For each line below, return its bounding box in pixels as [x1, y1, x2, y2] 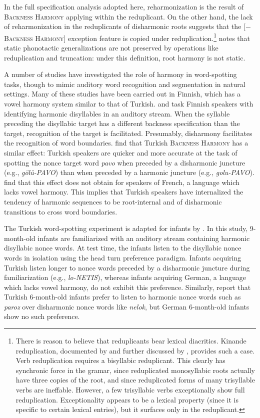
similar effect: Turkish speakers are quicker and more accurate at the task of [4, 147, 237, 157]
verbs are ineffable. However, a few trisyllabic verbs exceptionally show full [15, 384, 245, 395]
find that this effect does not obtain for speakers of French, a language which [4, 176, 239, 187]
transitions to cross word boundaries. [4, 206, 117, 216]
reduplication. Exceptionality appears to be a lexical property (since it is [15, 394, 238, 404]
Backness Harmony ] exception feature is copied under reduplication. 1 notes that [4, 31, 250, 43]
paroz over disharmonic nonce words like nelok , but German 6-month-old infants [4, 301, 249, 311]
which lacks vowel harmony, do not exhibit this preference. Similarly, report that [4, 281, 251, 292]
